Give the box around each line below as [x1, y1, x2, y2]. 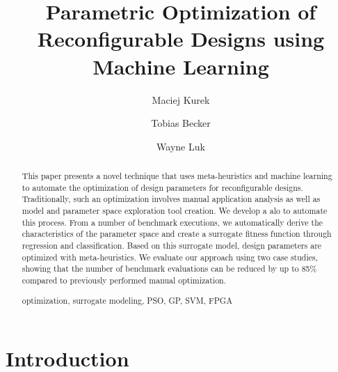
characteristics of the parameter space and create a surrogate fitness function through [22, 228, 332, 240]
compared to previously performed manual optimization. [22, 274, 226, 286]
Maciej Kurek [152, 92, 210, 107]
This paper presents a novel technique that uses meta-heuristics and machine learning [22, 170, 332, 182]
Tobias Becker [151, 116, 211, 130]
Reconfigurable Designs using [37, 24, 325, 53]
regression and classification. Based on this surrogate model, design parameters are [22, 240, 322, 251]
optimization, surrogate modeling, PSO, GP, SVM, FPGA [22, 294, 233, 306]
